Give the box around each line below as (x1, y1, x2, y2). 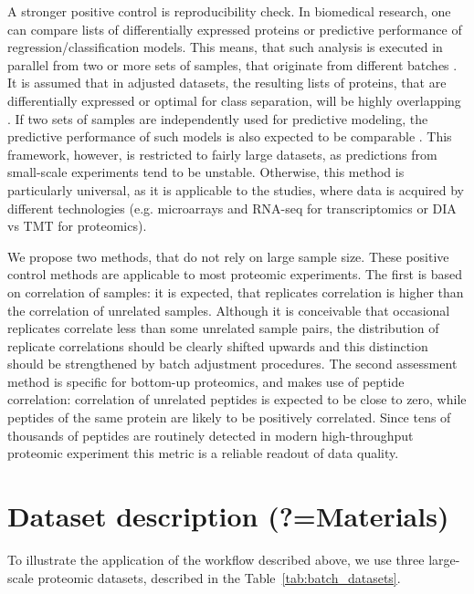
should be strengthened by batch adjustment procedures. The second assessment (7, 354, 458, 373)
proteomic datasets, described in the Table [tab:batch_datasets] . (37, 568, 401, 587)
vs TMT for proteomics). (7, 216, 147, 235)
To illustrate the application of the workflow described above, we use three (7, 549, 425, 568)
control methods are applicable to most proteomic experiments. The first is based (7, 265, 463, 284)
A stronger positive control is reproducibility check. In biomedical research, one (7, 2, 451, 20)
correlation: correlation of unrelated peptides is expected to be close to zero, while (7, 390, 467, 409)
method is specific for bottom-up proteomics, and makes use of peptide (7, 371, 405, 391)
